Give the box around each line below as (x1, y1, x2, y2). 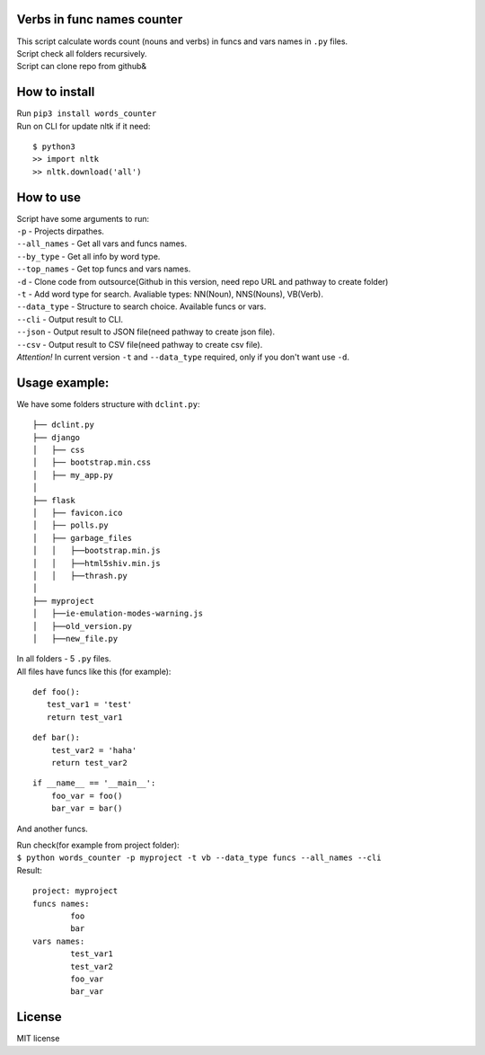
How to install (16, 84, 95, 100)
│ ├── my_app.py (32, 470, 114, 480)
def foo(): (32, 687, 81, 697)
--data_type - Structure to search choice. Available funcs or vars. (16, 301, 267, 312)
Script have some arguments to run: (16, 213, 150, 224)
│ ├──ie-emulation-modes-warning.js (32, 608, 204, 619)
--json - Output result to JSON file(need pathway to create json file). (16, 326, 276, 337)
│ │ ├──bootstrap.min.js (32, 545, 161, 556)
